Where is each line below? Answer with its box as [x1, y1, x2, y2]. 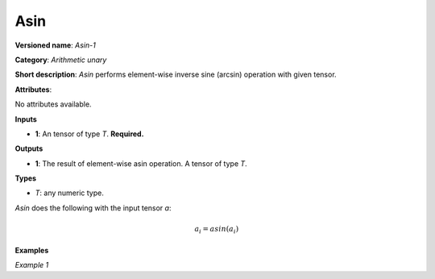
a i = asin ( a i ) [194, 224, 239, 235]
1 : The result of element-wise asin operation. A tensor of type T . [35, 158, 247, 169]
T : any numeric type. [35, 188, 104, 198]
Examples [14, 245, 49, 255]
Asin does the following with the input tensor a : [14, 202, 172, 213]
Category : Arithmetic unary [14, 55, 107, 65]
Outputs [14, 144, 43, 153]
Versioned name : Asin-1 [14, 40, 96, 50]
